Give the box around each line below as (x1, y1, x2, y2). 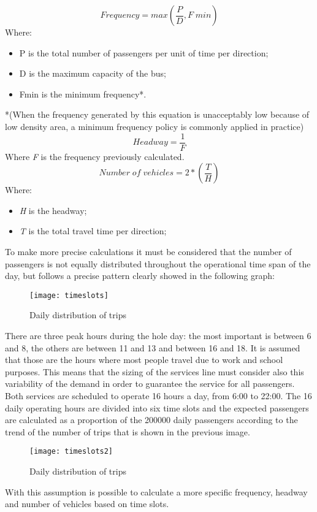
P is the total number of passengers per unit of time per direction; (19, 46, 269, 59)
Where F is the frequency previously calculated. (5, 150, 185, 162)
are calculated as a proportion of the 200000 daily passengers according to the (5, 413, 298, 426)
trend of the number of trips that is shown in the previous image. (5, 425, 250, 438)
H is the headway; (19, 204, 87, 216)
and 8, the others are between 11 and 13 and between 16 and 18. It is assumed (5, 341, 300, 354)
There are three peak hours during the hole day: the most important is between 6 (5, 329, 311, 342)
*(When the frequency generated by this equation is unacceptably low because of (5, 108, 310, 121)
